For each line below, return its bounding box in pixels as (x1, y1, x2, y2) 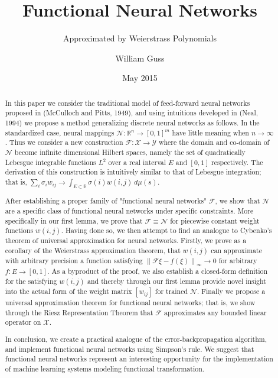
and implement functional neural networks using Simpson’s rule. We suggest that (5, 344, 254, 354)
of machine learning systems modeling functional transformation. (5, 363, 205, 373)
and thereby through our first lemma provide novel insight (87, 276, 266, 286)
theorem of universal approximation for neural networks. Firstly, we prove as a (5, 235, 247, 245)
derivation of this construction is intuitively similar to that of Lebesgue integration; (5, 167, 261, 177)
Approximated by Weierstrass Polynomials (63, 32, 217, 44)
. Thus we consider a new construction (5, 137, 123, 147)
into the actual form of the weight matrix (5, 286, 132, 296)
